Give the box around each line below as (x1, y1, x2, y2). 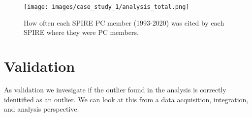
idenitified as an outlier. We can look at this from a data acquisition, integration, (4, 94, 249, 104)
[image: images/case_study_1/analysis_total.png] (24, 3, 189, 10)
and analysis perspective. (4, 104, 79, 114)
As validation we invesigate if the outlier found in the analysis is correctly (4, 84, 226, 94)
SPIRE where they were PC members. (24, 27, 139, 37)
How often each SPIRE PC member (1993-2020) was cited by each (24, 17, 224, 28)
